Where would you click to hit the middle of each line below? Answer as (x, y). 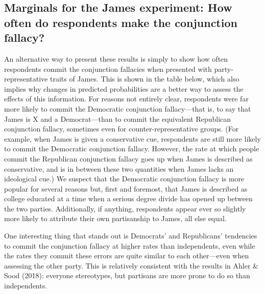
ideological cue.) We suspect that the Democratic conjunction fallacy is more (124, 179)
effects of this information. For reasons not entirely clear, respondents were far (126, 99)
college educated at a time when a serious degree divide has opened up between (128, 198)
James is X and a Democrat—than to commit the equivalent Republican (118, 118)
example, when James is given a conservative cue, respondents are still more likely (132, 138)
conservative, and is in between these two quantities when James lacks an (119, 168)
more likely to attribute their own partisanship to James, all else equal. (115, 218)
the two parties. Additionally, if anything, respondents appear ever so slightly (125, 208)
